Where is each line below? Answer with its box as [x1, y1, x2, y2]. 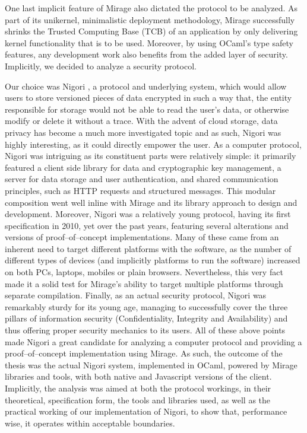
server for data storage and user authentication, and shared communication [5, 173, 278, 185]
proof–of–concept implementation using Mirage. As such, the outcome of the [5, 347, 283, 359]
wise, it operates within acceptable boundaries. [5, 416, 175, 429]
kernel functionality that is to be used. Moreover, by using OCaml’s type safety [5, 36, 293, 49]
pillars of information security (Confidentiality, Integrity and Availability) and [5, 312, 288, 324]
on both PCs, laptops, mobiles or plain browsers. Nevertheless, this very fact [5, 266, 283, 278]
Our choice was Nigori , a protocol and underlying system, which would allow [5, 79, 287, 92]
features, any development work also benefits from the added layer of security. [5, 48, 288, 61]
